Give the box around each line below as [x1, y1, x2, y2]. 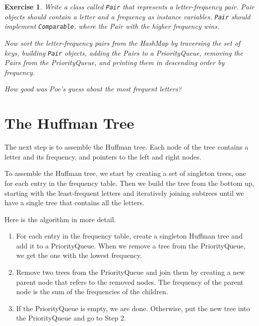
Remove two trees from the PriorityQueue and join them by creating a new [16, 267, 245, 277]
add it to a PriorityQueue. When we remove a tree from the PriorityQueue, [16, 240, 246, 250]
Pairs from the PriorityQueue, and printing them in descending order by [4, 57, 225, 68]
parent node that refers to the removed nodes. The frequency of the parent [16, 276, 244, 287]
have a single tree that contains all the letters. [4, 197, 144, 208]
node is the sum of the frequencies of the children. [16, 286, 168, 297]
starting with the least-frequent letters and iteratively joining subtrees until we [4, 187, 244, 198]
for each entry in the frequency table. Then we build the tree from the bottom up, [4, 177, 255, 188]
